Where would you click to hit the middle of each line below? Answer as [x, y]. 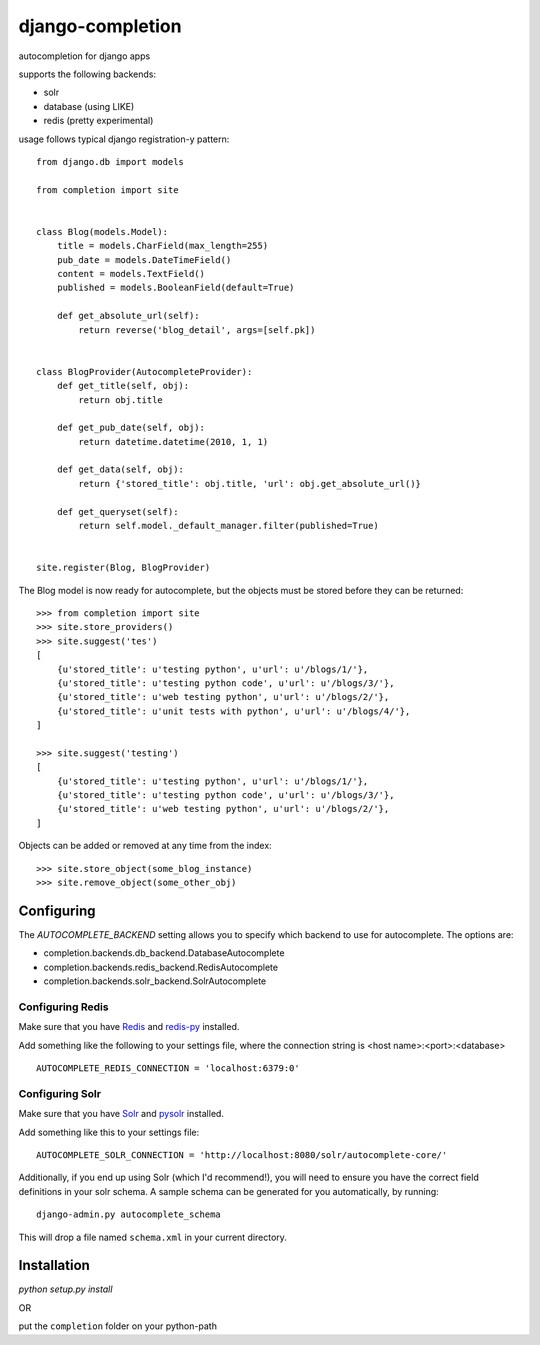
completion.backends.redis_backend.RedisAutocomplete [161, 967]
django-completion [100, 26]
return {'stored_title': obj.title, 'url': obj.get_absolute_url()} [250, 483]
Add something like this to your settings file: [109, 1132]
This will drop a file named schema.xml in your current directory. [152, 1237]
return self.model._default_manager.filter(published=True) [228, 526]
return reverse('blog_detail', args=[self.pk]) [197, 329]
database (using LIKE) [89, 106]
